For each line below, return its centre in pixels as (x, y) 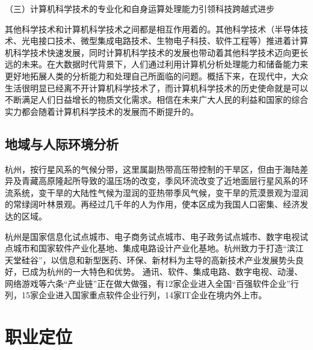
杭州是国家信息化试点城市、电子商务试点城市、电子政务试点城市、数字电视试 (156, 236)
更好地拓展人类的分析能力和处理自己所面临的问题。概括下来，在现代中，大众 (156, 75)
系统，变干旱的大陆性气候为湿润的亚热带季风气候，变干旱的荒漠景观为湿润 (160, 192)
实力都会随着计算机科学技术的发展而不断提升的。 (102, 111)
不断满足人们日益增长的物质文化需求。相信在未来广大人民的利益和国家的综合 (156, 100)
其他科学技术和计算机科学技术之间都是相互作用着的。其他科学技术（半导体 (152, 29)
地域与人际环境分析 (62, 143)
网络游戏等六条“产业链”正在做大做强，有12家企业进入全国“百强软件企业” (148, 283)
